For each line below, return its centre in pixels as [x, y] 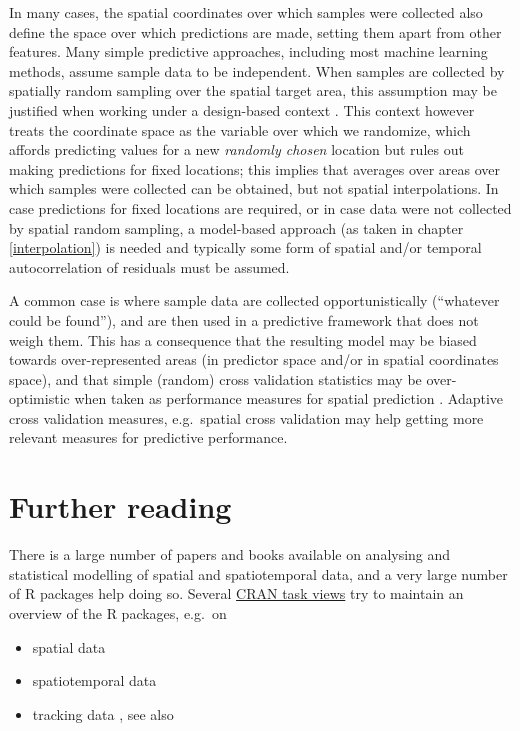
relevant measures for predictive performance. [148, 437]
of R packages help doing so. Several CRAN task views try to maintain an [236, 593]
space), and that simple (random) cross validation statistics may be [215, 378]
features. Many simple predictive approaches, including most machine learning [248, 51]
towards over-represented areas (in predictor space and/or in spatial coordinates [254, 359]
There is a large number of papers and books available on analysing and [230, 554]
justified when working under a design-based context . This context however [242, 109]
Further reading [120, 506]
